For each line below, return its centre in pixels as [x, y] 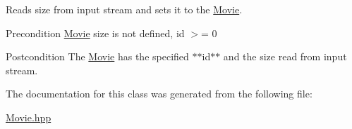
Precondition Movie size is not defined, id [95, 33]
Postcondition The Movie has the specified [97, 56]
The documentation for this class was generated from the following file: [159, 94]
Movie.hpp [29, 117]
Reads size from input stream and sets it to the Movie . [124, 9]
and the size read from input [285, 56]
